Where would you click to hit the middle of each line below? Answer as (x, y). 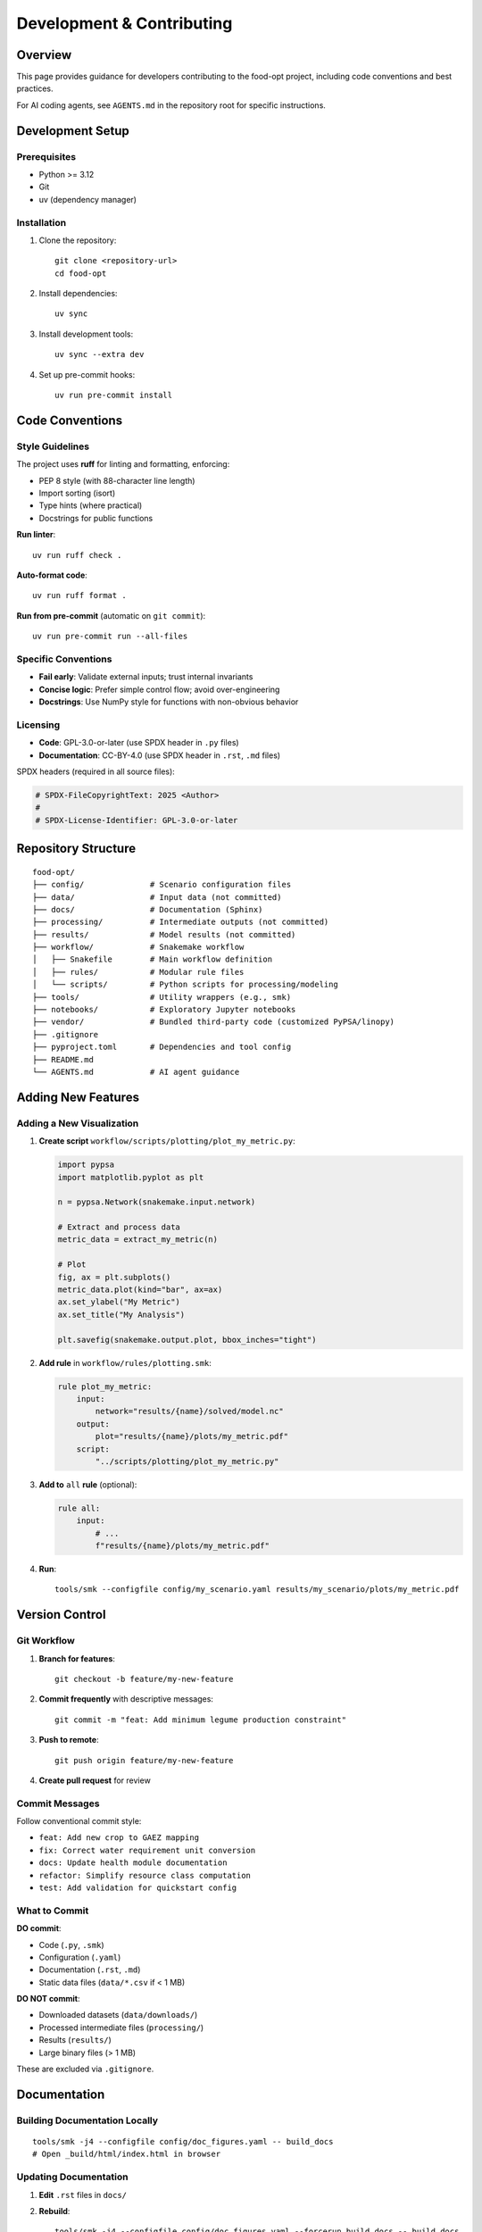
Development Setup (73, 131)
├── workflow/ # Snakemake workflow (138, 947)
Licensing (38, 725)
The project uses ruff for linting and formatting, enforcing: (123, 464)
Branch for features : (77, 1658)
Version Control (61, 1615)
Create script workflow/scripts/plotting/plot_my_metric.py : (167, 1141)
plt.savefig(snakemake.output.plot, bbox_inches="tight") (187, 1340)
